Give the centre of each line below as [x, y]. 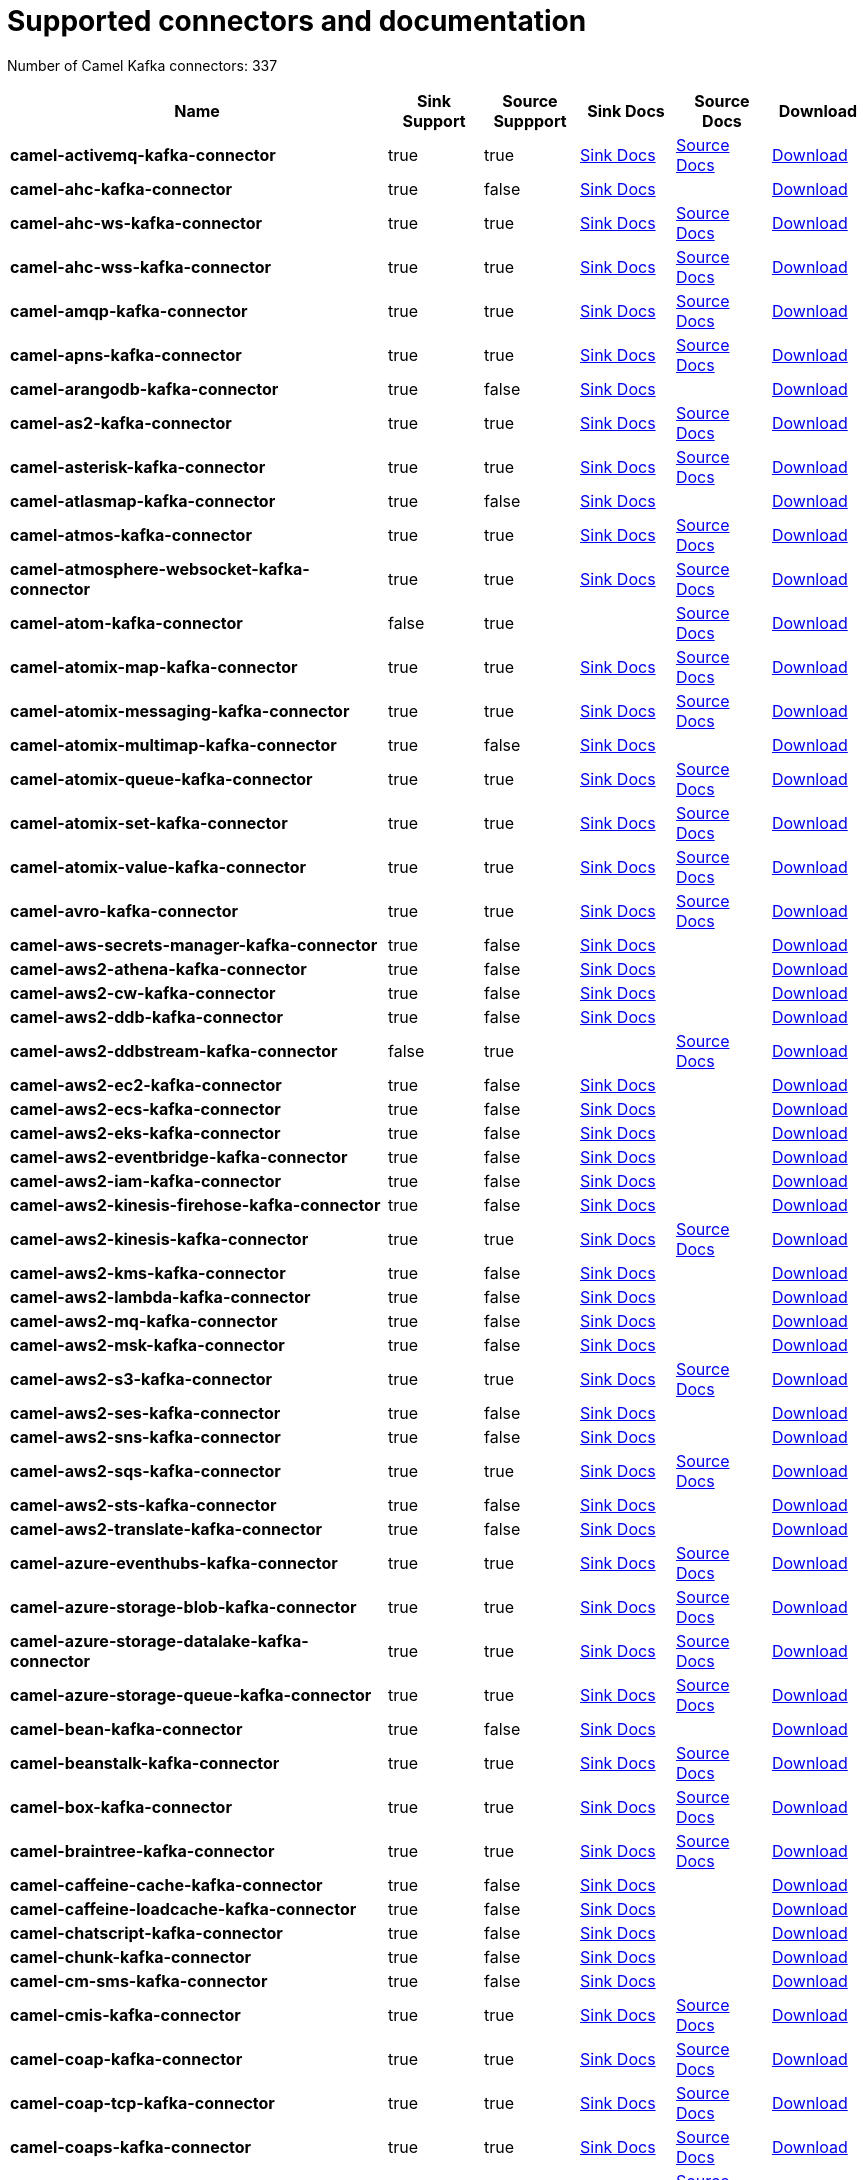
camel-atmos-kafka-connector [131, 534]
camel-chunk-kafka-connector [131, 1956]
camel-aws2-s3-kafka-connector [141, 1378]
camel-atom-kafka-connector [126, 622]
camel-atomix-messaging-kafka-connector [180, 710]
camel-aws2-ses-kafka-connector [145, 1412]
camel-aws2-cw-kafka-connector [143, 992]
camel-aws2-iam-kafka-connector [146, 1180]
